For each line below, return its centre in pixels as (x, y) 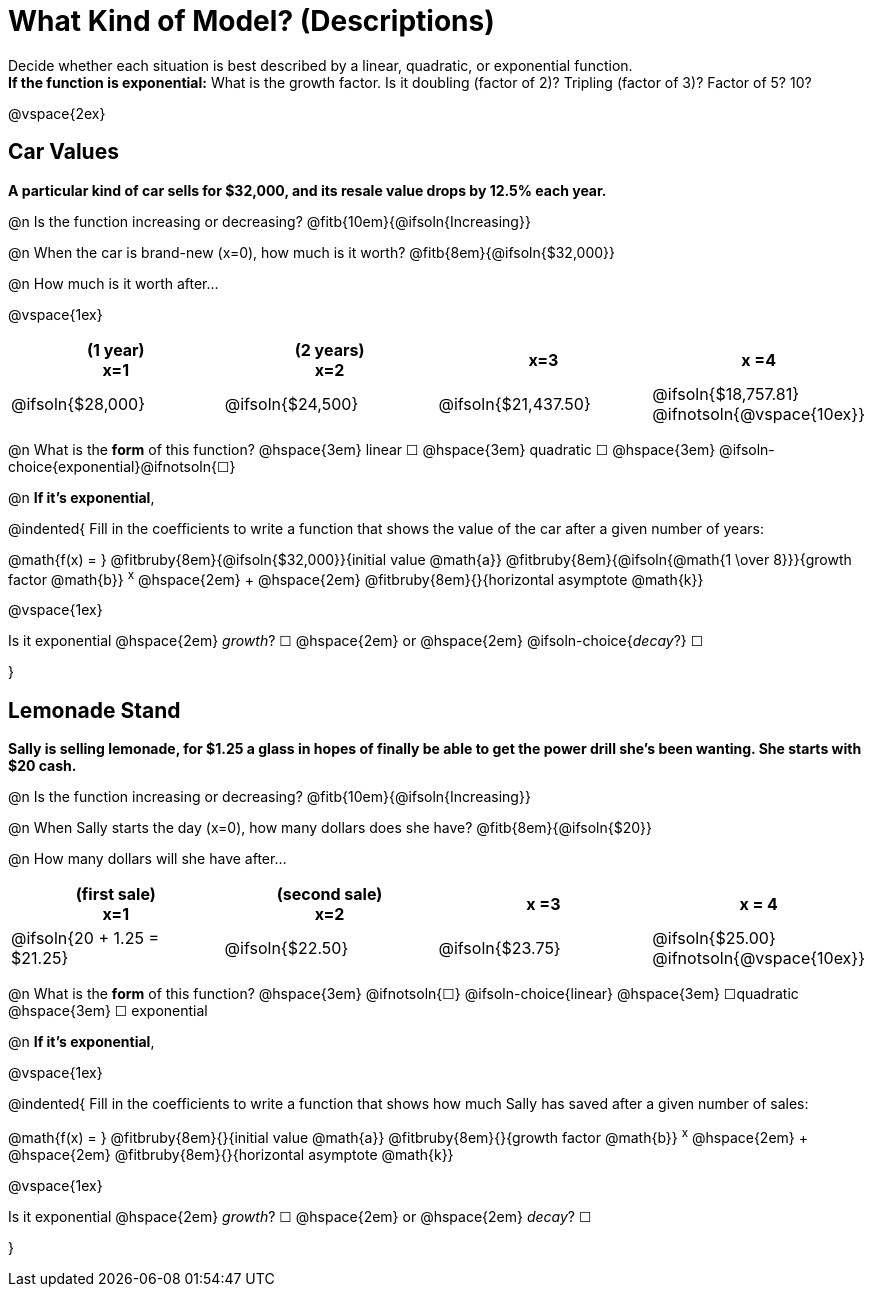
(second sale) (329, 894)
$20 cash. (42, 766)
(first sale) (115, 894)
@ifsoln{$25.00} (714, 938)
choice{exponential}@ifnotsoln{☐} (122, 466)
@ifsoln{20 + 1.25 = (85, 938)
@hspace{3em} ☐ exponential (108, 1011)
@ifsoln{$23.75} (499, 948)
